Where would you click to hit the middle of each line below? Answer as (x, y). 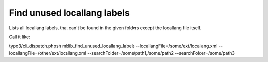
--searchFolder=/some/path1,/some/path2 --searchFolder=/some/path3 (161, 53)
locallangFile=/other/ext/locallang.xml (48, 53)
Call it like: (20, 37)
